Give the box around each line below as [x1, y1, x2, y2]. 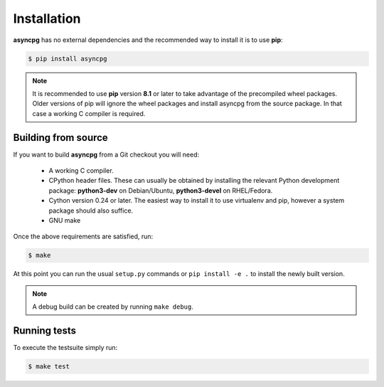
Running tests [13, 324, 77, 336]
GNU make [48, 216, 81, 224]
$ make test [28, 362, 70, 370]
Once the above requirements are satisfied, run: [13, 232, 154, 241]
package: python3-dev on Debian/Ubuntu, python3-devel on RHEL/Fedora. [48, 186, 273, 195]
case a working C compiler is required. [32, 109, 146, 117]
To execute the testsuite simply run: [13, 343, 118, 351]
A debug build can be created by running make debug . [32, 302, 193, 311]
